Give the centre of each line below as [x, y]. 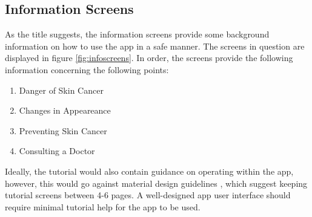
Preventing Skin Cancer [63, 130]
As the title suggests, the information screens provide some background [137, 34]
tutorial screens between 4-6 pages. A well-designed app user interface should [148, 195]
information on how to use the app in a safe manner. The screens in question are [155, 46]
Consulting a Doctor [57, 151]
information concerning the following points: [87, 69]
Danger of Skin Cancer [61, 90]
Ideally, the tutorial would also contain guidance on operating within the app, [149, 171]
